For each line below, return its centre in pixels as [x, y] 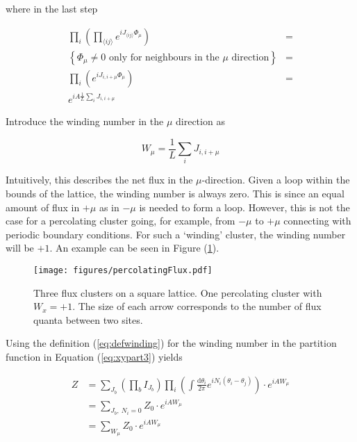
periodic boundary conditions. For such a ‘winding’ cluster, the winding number [176, 234]
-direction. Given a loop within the [276, 180]
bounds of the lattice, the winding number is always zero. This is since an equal [175, 194]
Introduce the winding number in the [85, 121]
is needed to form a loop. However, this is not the [244, 207]
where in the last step [52, 8]
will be [20, 248]
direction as [200, 121]
